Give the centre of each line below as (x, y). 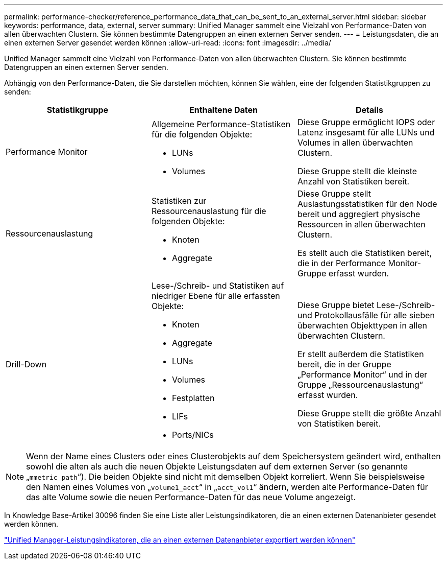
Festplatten (193, 398)
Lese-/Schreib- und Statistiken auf (218, 286)
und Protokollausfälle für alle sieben (366, 315)
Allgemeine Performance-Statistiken (221, 124)
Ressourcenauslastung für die (209, 211)
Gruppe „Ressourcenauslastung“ (360, 385)
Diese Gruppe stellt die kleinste (357, 171)
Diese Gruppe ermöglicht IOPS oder (366, 122)
